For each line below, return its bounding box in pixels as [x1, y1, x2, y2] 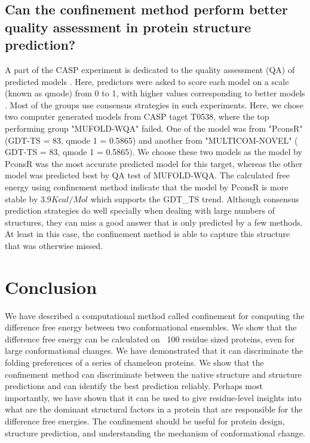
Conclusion [5, 274, 97, 299]
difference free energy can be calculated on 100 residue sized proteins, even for [5, 332, 295, 345]
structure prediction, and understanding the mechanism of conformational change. [5, 426, 305, 439]
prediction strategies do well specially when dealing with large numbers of [5, 204, 275, 217]
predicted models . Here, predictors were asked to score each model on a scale [5, 75, 289, 87]
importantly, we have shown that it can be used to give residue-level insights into [5, 391, 302, 403]
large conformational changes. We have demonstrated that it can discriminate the [5, 344, 303, 357]
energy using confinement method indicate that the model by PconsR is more [5, 180, 288, 193]
